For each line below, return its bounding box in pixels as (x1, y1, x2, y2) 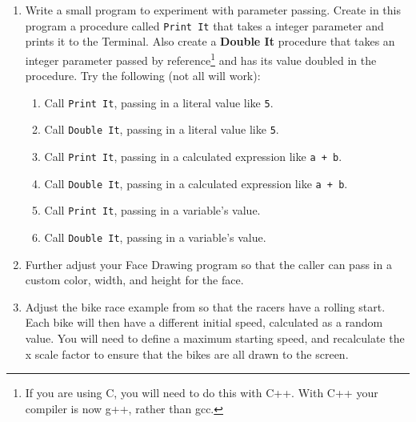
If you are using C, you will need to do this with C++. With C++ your (25, 384, 378, 401)
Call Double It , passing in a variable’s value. (44, 228, 266, 245)
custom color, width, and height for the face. (25, 271, 244, 288)
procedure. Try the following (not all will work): (25, 67, 261, 84)
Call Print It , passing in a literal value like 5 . (44, 94, 274, 111)
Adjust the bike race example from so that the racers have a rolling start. (25, 298, 386, 315)
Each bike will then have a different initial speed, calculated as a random (25, 314, 383, 331)
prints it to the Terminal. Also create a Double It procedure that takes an (25, 33, 395, 50)
